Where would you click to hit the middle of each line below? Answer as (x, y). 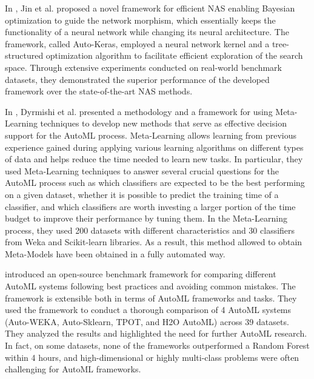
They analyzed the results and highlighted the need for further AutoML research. (156, 333)
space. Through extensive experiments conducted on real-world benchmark (143, 67)
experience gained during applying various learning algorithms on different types (154, 147)
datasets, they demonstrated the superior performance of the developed (137, 79)
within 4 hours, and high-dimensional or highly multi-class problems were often (152, 357)
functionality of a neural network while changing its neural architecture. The (147, 32)
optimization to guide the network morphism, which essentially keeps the (140, 20)
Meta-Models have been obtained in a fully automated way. (115, 253)
